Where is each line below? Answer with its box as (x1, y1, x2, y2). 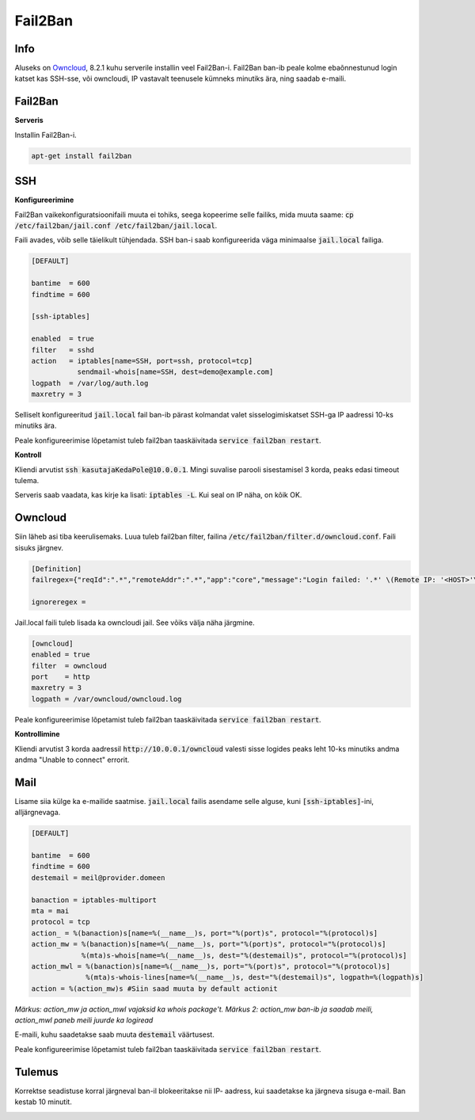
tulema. (14, 476, 40, 486)
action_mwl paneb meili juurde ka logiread (14, 1015, 154, 1025)
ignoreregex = (31, 597, 86, 606)
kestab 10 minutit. (14, 1097, 73, 1107)
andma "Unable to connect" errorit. (14, 755, 130, 764)
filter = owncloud (31, 661, 107, 670)
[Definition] (31, 564, 82, 573)
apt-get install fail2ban (31, 151, 132, 160)
